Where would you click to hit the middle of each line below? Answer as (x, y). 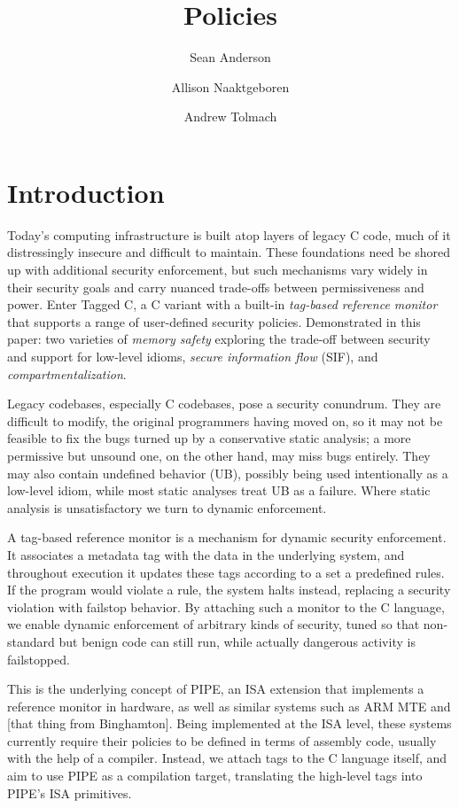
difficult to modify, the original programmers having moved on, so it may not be (225, 420)
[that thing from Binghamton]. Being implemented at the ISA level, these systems (229, 723)
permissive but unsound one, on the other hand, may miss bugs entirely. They (219, 455)
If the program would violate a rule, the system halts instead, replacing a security (229, 590)
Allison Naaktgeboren (230, 86)
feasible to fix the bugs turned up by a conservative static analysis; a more (209, 438)
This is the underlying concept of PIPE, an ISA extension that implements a (216, 689)
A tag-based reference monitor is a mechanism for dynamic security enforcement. (227, 537)
